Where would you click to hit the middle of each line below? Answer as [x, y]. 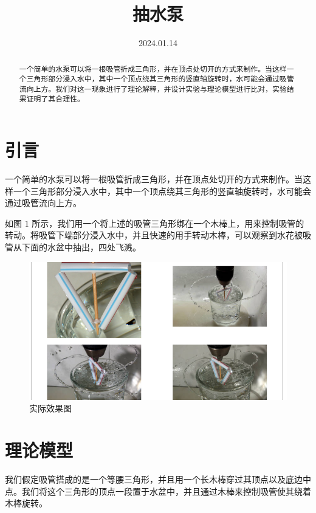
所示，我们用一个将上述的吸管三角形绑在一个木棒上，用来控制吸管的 [168, 223]
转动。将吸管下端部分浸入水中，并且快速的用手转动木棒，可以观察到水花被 [154, 235]
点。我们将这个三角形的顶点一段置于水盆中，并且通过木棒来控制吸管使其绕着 [158, 491]
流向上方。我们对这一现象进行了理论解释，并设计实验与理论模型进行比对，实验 [153, 88]
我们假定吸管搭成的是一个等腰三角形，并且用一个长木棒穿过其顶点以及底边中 [158, 479]
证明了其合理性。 [55, 99]
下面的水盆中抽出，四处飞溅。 [81, 247]
